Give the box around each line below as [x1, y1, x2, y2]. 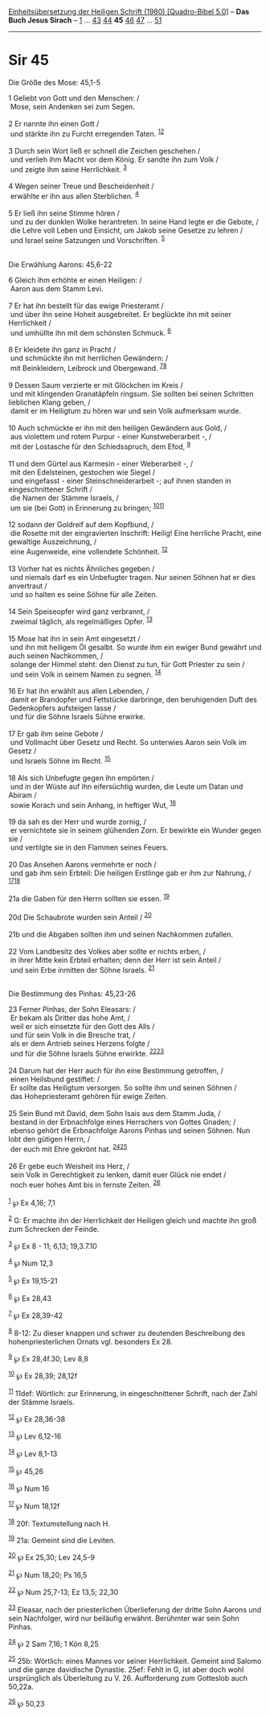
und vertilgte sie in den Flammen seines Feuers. [10, 842, 169, 852]
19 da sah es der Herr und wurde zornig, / [8, 817, 147, 827]
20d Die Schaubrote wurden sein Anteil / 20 [8, 911, 152, 922]
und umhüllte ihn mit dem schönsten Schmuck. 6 [10, 326, 171, 337]
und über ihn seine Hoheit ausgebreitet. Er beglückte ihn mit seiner [10, 309, 231, 319]
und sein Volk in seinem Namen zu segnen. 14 [10, 668, 162, 679]
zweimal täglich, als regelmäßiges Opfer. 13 [10, 615, 153, 626]
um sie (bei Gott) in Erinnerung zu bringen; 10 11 [10, 501, 165, 513]
